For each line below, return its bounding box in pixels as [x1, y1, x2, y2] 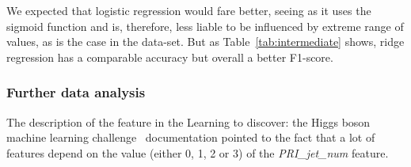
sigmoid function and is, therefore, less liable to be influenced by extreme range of [6, 17, 404, 34]
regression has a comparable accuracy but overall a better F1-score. [6, 48, 333, 65]
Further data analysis [6, 82, 146, 102]
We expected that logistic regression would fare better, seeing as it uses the [6, 2, 371, 18]
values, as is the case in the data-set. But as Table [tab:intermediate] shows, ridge [6, 33, 405, 50]
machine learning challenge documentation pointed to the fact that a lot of [6, 129, 375, 146]
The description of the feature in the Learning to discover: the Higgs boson [6, 113, 371, 130]
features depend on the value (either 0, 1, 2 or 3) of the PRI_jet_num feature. [6, 144, 389, 161]
